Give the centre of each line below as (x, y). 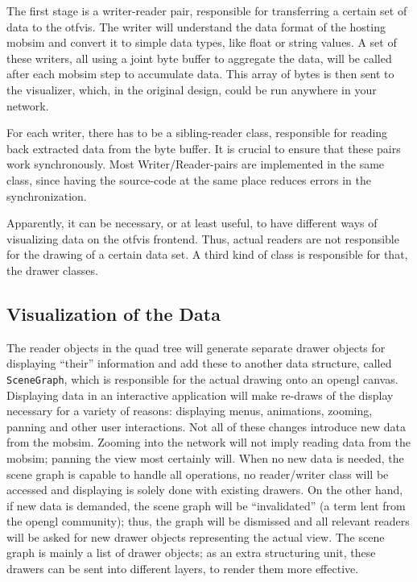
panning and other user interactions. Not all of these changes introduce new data (206, 426)
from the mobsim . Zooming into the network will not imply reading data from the (208, 442)
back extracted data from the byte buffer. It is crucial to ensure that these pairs (204, 148)
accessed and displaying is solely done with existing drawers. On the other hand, (205, 490)
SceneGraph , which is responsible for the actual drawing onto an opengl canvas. (202, 378)
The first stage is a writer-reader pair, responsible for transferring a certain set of (207, 10)
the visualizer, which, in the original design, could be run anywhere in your (192, 89)
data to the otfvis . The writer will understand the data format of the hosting (196, 26)
